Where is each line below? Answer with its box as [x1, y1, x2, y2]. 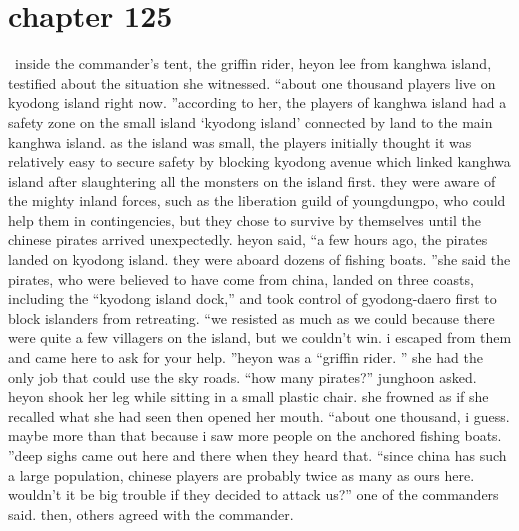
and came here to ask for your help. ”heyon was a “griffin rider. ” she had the [8, 347, 483, 368]
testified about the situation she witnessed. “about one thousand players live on [8, 72, 496, 93]
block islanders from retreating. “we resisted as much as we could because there [8, 307, 495, 328]
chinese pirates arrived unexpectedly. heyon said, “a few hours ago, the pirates [8, 229, 488, 250]
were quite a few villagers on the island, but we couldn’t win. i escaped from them [8, 327, 512, 348]
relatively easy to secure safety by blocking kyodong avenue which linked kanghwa [8, 151, 511, 172]
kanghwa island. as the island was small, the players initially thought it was [8, 131, 472, 152]
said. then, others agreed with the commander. [8, 503, 294, 524]
